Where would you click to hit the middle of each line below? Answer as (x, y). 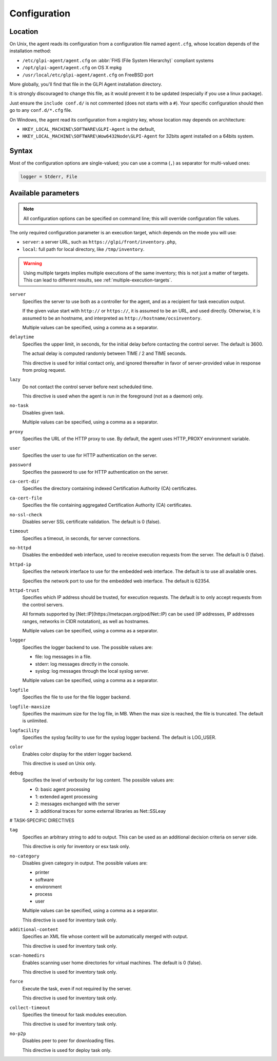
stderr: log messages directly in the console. (82, 664)
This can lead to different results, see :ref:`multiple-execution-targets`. (98, 280)
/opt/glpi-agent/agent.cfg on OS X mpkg (72, 68)
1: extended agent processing (66, 796)
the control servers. (43, 605)
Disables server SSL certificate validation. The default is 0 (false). (92, 522)
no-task (19, 406)
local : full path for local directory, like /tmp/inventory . (83, 249)
